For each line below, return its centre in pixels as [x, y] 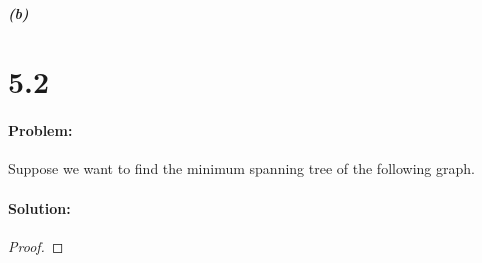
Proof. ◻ [36, 245]
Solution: [39, 207]
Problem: [40, 130]
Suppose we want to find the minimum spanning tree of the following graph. [241, 168]
